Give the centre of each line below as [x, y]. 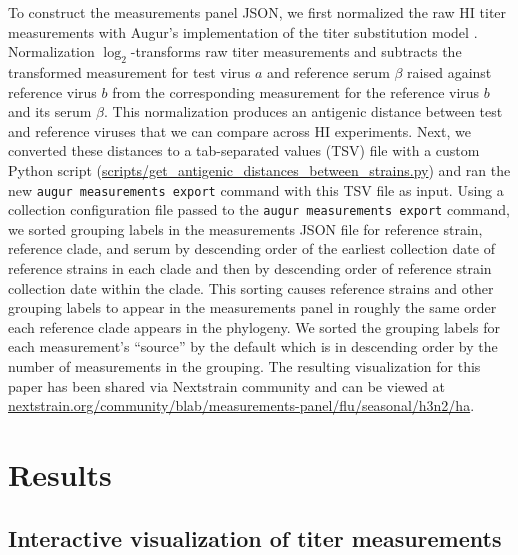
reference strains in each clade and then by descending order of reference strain [250, 268]
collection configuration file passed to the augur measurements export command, [259, 209]
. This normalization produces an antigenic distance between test [303, 111]
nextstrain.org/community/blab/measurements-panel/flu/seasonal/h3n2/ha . [241, 405]
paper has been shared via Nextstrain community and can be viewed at [227, 385]
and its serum [50, 111]
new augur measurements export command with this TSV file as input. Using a [256, 189]
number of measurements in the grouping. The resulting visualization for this [244, 366]
